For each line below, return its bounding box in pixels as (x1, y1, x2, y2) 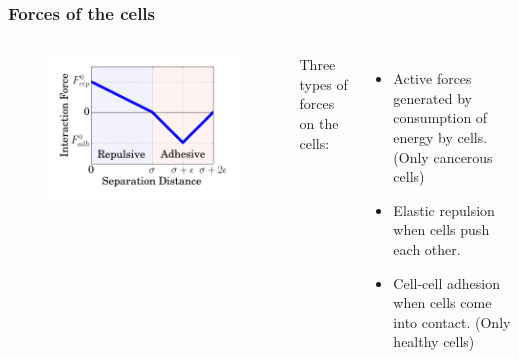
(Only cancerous (393, 146, 493, 167)
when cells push (393, 219, 490, 240)
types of (299, 73, 348, 94)
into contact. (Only (393, 311, 511, 332)
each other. (393, 238, 461, 259)
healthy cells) (393, 331, 475, 352)
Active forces (393, 68, 472, 89)
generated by (393, 87, 472, 108)
